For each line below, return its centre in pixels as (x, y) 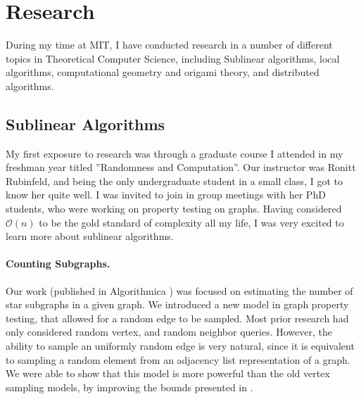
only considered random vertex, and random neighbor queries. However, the (169, 332)
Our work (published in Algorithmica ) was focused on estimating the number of (179, 290)
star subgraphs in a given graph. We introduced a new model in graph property (177, 304)
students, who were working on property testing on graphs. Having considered (174, 209)
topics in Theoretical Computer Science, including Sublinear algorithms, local (173, 58)
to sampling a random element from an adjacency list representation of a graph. (178, 359)
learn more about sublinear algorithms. (90, 236)
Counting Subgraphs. (58, 264)
